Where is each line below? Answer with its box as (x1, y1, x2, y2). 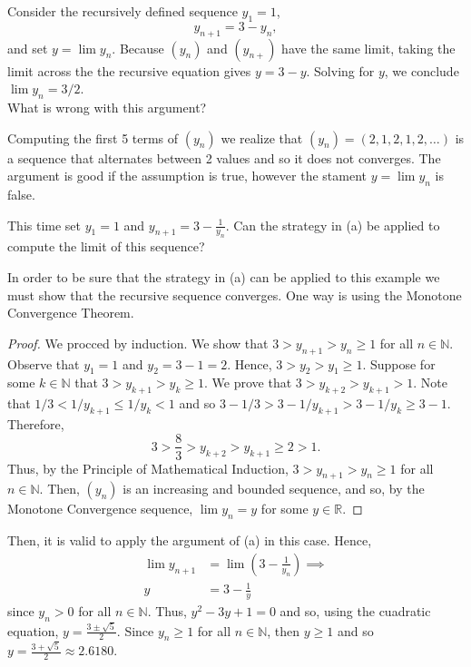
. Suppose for (362, 354, 436, 373)
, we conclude (384, 61, 459, 80)
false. (7, 184, 35, 203)
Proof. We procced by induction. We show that (7, 333, 269, 352)
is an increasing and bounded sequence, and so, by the (123, 479, 425, 498)
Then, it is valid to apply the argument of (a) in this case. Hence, (7, 531, 372, 550)
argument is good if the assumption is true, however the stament (7, 166, 367, 185)
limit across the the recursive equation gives (7, 61, 251, 80)
